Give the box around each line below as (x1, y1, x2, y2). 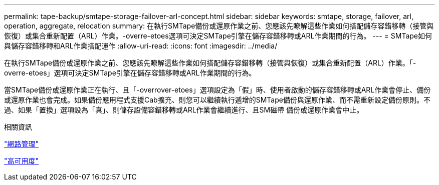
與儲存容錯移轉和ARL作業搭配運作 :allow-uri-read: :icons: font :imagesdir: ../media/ (4, 41, 278, 50)
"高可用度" (4, 156, 39, 165)
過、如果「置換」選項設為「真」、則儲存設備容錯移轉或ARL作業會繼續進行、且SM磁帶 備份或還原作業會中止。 (4, 105, 364, 114)
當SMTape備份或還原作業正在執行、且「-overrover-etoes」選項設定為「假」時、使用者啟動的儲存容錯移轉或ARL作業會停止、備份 (4, 85, 431, 94)
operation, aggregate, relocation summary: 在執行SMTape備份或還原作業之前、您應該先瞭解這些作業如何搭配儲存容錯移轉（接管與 (4, 21, 434, 30)
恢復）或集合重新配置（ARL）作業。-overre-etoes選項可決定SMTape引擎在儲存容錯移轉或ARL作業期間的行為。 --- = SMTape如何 (4, 31, 432, 40)
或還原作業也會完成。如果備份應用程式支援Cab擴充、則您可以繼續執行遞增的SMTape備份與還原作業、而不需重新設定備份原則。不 (4, 95, 430, 104)
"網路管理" (4, 139, 39, 148)
